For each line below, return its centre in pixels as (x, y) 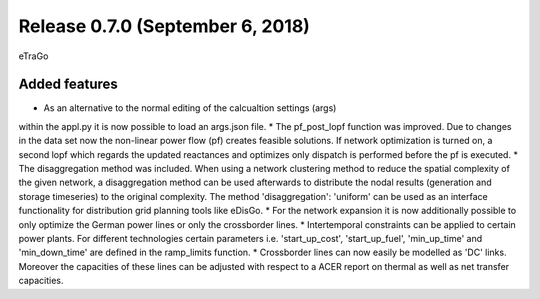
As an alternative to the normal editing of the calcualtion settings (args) (190, 108)
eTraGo (33, 56)
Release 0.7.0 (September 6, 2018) (164, 26)
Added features (68, 84)
